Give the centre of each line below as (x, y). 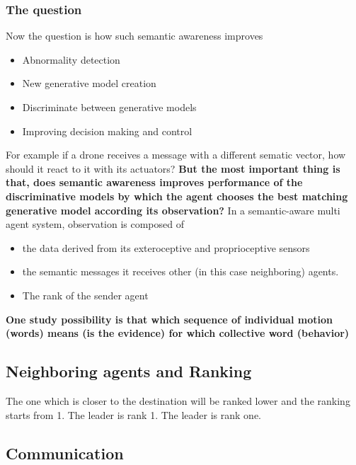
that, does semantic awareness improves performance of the (154, 182)
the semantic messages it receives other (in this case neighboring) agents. (180, 271)
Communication (65, 453)
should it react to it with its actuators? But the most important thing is (173, 168)
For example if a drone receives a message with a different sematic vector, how (176, 155)
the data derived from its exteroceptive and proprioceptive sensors (166, 247)
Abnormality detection (71, 59)
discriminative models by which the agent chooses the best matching (177, 196)
